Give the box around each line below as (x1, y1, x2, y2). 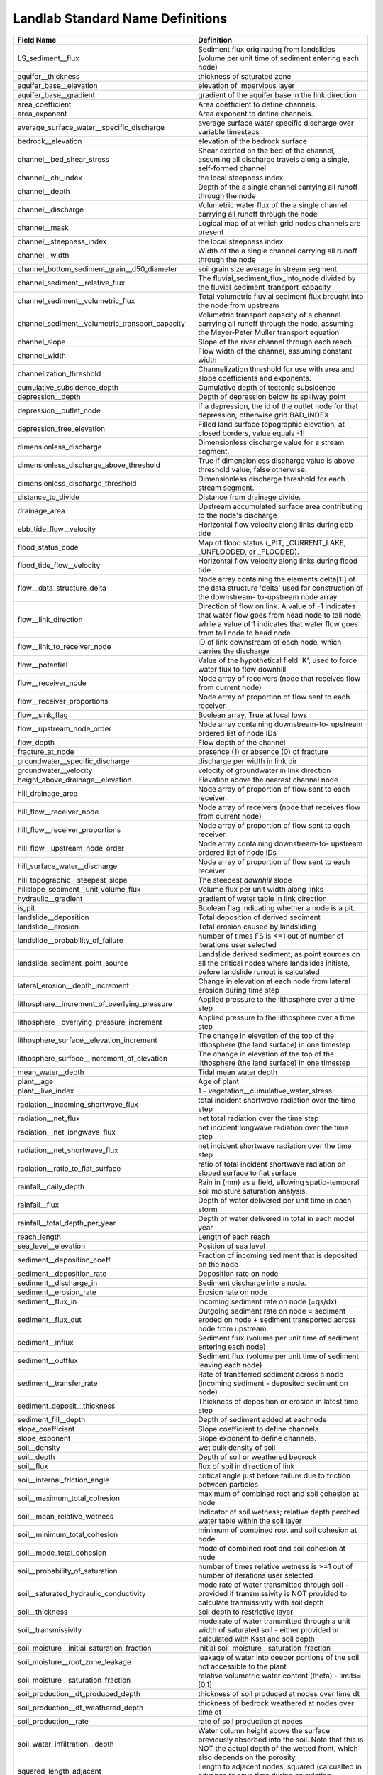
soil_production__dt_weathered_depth (17, 1703, 144, 1713)
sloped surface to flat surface (198, 1168, 297, 1178)
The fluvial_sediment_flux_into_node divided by (198, 273, 356, 283)
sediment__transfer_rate (17, 1378, 98, 1388)
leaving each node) (198, 1360, 262, 1370)
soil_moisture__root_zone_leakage (17, 1656, 131, 1666)
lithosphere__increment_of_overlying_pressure (17, 998, 173, 1008)
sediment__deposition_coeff (17, 1255, 111, 1265)
